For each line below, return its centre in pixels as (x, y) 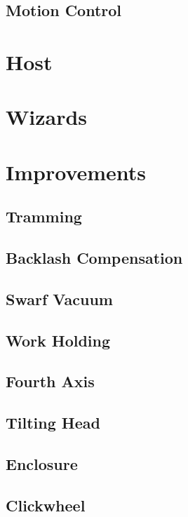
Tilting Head (53, 423)
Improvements (76, 172)
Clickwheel (46, 505)
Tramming (44, 216)
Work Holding (58, 340)
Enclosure (42, 463)
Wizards (47, 117)
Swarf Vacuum (59, 298)
